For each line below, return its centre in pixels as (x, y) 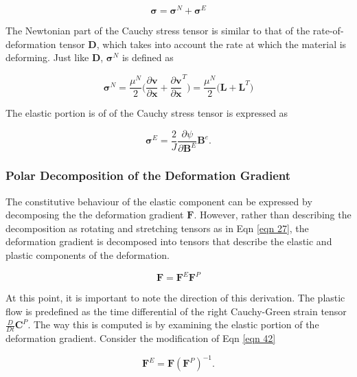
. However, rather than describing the (273, 215)
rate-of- (328, 31)
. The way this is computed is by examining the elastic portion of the (173, 324)
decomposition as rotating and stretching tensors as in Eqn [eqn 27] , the (157, 228)
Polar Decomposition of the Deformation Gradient (148, 175)
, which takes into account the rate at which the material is (221, 44)
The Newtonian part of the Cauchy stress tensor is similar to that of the (158, 31)
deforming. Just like (47, 57)
